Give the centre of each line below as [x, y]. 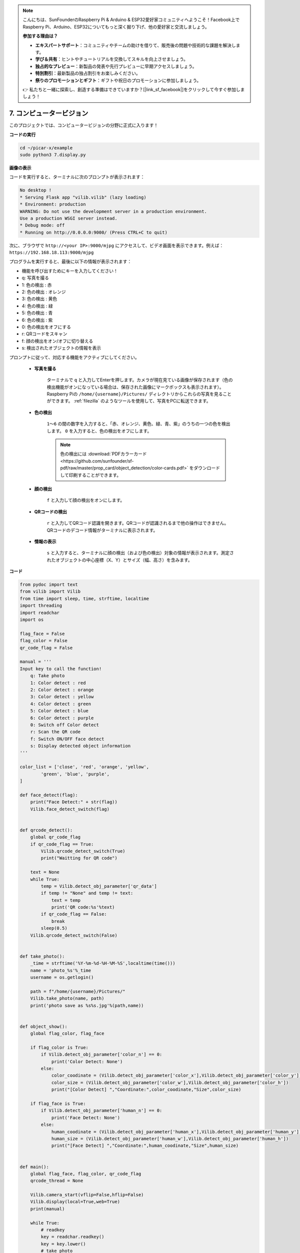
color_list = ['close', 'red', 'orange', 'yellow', [84, 767]
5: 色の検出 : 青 [37, 313]
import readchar [40, 612]
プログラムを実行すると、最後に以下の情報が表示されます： [70, 262]
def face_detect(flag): [49, 795]
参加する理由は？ [40, 36]
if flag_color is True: [59, 1047]
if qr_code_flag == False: [74, 914]
